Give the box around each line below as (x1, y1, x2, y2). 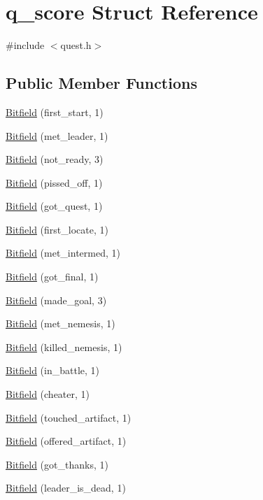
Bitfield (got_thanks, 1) (6, 457, 108, 471)
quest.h (60, 38, 92, 52)
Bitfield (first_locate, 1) (6, 222, 108, 236)
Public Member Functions (6, 72, 197, 94)
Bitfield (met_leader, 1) (6, 128, 108, 143)
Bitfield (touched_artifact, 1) (6, 410, 131, 424)
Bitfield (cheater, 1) (6, 387, 90, 401)
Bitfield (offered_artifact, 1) (6, 434, 127, 448)
